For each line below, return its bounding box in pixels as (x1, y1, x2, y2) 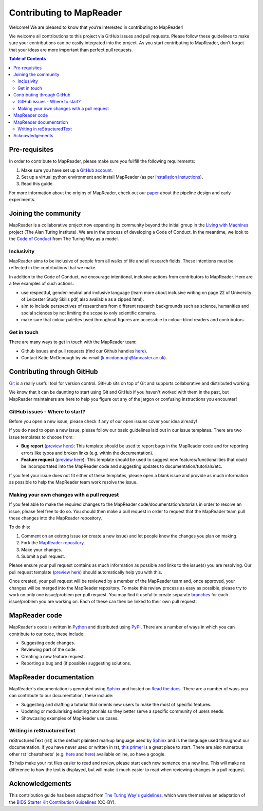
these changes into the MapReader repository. (9, 515, 102, 521)
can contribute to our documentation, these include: (9, 693, 113, 699)
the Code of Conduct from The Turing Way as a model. (9, 236, 119, 241)
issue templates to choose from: (9, 434, 74, 440)
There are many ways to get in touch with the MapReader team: (9, 339, 137, 345)
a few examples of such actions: (9, 280, 74, 287)
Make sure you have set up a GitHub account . (21, 167, 113, 173)
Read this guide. (21, 181, 54, 187)
